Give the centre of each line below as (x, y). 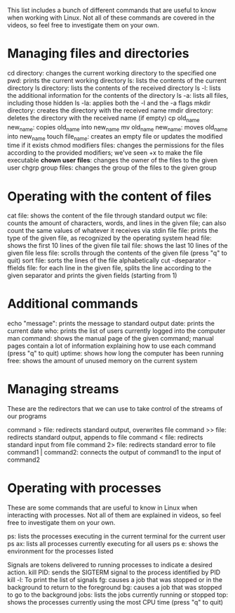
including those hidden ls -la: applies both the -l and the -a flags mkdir (109, 103)
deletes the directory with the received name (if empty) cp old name (103, 119)
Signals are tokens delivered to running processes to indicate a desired (110, 565)
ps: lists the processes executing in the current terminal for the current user (116, 536)
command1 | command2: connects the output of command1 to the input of (114, 453)
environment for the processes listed (60, 551)
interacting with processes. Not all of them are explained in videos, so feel (114, 515)
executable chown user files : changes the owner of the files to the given (113, 160)
